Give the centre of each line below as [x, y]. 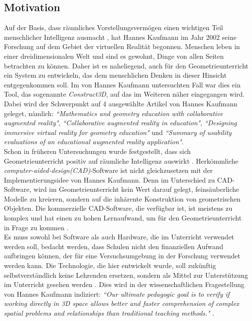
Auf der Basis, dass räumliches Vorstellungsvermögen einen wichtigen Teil [114, 27]
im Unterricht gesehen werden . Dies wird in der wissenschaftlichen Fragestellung [124, 284]
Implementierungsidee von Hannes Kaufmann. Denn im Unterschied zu [109, 179]
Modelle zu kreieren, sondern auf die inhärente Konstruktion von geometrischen [122, 198]
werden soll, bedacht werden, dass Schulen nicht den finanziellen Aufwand [114, 246]
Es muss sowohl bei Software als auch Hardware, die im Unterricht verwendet [119, 237]
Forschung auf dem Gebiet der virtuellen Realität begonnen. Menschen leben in [122, 46]
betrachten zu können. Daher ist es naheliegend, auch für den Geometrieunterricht [126, 65]
